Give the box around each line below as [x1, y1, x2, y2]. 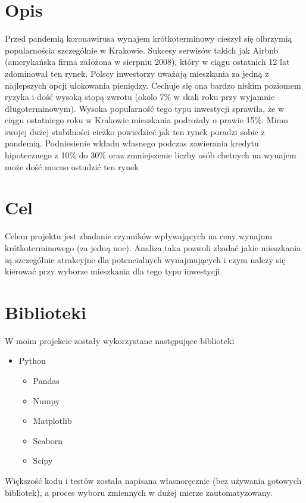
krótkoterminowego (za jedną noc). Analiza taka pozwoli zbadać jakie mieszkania [5, 241, 301, 254]
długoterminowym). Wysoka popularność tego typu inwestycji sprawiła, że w [5, 102, 285, 114]
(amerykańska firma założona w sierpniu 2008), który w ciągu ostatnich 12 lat [5, 55, 290, 68]
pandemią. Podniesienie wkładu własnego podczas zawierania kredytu [5, 137, 259, 149]
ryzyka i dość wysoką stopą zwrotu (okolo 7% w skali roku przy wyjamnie [5, 90, 275, 103]
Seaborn [33, 434, 63, 446]
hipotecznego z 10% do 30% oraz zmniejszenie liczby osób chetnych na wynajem [5, 149, 296, 161]
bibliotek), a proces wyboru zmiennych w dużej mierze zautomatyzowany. [5, 486, 273, 498]
